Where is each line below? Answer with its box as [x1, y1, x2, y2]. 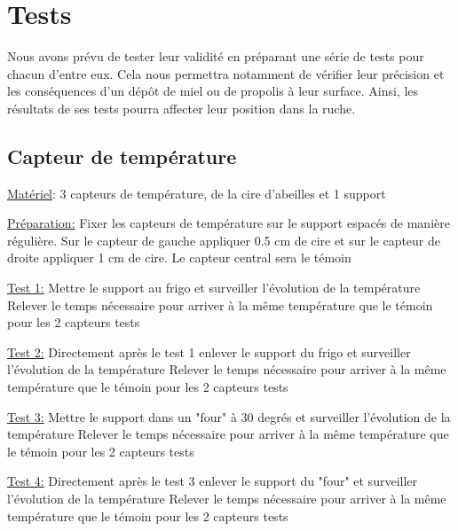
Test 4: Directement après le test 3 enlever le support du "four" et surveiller [7, 472, 418, 490]
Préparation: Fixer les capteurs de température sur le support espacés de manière [7, 214, 450, 232]
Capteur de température [7, 142, 237, 169]
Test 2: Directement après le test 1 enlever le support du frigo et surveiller [7, 342, 411, 361]
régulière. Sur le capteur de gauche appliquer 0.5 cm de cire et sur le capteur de [7, 230, 441, 249]
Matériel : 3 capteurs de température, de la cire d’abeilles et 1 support [7, 184, 386, 202]
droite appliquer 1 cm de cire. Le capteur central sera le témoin [7, 248, 351, 267]
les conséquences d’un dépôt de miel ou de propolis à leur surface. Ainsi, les [7, 82, 419, 100]
